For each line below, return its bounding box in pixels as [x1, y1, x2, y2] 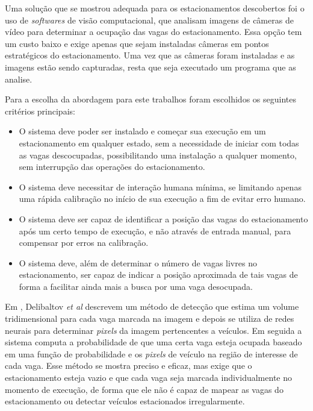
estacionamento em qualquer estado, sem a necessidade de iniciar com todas [19, 136, 299, 149]
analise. [5, 72, 33, 85]
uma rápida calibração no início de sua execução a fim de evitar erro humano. [19, 192, 306, 205]
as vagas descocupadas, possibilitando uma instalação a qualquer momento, [19, 148, 297, 161]
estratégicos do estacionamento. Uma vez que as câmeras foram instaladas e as [5, 49, 295, 61]
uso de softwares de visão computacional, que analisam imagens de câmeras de [5, 13, 294, 26]
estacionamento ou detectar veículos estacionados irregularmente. [5, 395, 245, 407]
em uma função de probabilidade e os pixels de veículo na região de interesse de [5, 347, 298, 360]
